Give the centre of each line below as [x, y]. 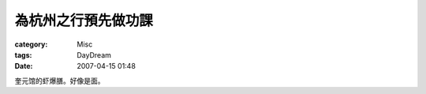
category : [31, 44]
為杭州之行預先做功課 [84, 21]
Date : [24, 66]
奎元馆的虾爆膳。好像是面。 [60, 81]
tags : [23, 55]
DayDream [94, 55]
